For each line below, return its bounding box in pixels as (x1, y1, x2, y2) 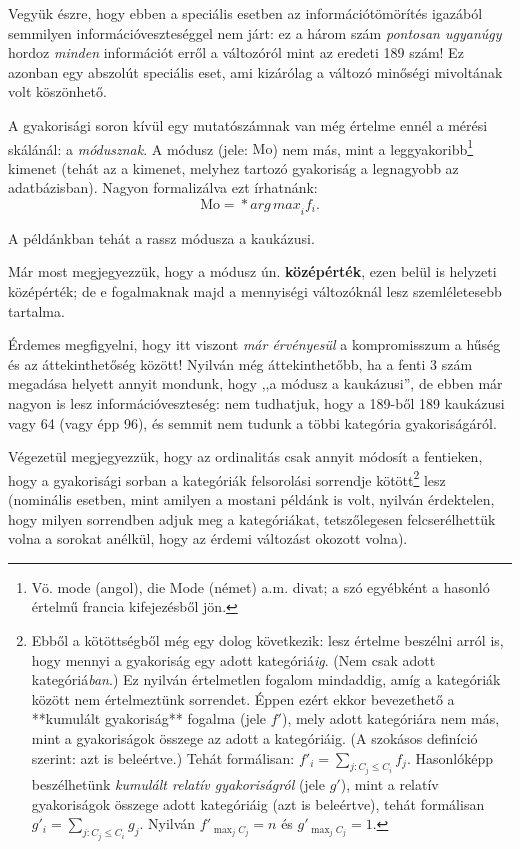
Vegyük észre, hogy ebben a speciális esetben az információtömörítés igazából (8, 3, 483, 23)
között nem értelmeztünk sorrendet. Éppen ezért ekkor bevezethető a (31, 688, 455, 709)
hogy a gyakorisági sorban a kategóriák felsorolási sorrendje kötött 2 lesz (8, 466, 446, 490)
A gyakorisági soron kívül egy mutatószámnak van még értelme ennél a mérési (8, 114, 488, 135)
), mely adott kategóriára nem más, (281, 708, 500, 729)
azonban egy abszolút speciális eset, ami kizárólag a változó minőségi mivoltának (8, 61, 503, 82)
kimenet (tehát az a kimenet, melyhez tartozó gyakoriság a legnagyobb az (8, 157, 459, 178)
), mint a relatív (340, 773, 439, 794)
